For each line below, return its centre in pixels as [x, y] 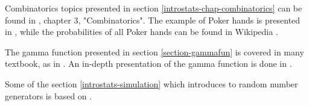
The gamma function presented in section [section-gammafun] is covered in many [154, 51]
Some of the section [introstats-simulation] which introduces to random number [151, 83]
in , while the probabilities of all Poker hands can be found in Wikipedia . [142, 32]
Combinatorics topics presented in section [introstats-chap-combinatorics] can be [154, 8]
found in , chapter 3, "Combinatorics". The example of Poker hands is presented [153, 20]
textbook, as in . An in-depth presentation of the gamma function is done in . [148, 64]
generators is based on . [49, 95]
